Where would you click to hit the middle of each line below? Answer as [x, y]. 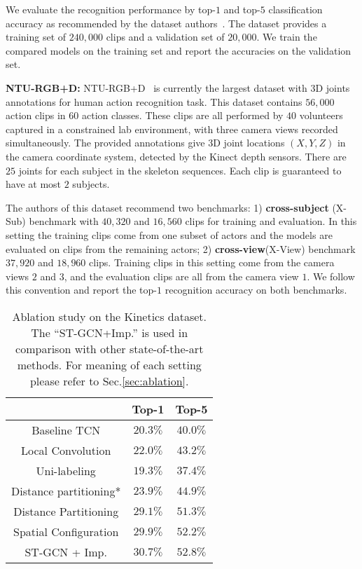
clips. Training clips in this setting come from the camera [212, 262]
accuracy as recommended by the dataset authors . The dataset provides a [166, 23]
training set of [36, 37]
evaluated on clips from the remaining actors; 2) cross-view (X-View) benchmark [181, 248]
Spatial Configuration [66, 531]
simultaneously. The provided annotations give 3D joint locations [145, 143]
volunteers [321, 115]
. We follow [331, 276]
